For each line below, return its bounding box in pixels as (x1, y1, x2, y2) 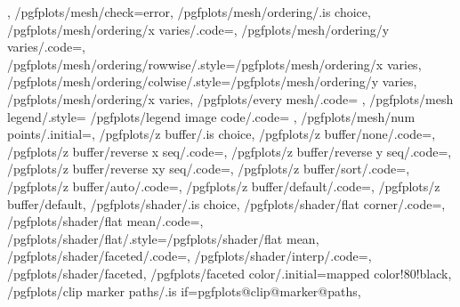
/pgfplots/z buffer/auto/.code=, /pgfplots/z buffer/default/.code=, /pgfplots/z (7, 176, 440, 195)
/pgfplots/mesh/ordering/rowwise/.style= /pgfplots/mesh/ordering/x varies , (7, 54, 422, 73)
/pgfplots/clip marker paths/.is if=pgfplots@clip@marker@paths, (7, 281, 361, 300)
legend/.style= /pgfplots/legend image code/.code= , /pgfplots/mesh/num (7, 107, 416, 125)
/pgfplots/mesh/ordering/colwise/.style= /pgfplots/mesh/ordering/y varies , (7, 72, 417, 91)
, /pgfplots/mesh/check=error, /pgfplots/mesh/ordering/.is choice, (7, 3, 371, 20)
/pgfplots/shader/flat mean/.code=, (7, 212, 204, 230)
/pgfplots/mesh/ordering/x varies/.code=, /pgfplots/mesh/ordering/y (7, 20, 390, 38)
